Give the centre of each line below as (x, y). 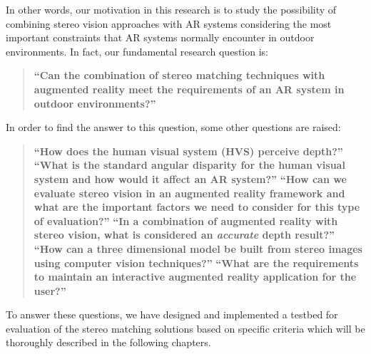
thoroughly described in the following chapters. (108, 342)
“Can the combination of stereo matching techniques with (179, 75)
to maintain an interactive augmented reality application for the (195, 277)
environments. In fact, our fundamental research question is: (137, 51)
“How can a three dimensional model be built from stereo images (198, 248)
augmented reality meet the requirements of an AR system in (189, 89)
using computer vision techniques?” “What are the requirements (196, 262)
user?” (50, 290)
